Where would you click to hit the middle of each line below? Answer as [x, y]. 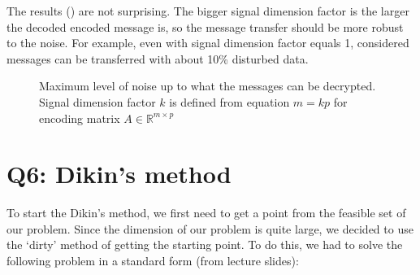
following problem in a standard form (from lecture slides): [153, 261]
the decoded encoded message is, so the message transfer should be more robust [205, 26]
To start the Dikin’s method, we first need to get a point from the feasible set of [206, 213]
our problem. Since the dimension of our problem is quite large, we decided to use [210, 228]
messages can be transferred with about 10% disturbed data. [158, 58]
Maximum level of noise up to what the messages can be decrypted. [208, 86]
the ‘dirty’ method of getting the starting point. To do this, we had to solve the [205, 244]
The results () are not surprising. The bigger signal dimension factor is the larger [208, 11]
